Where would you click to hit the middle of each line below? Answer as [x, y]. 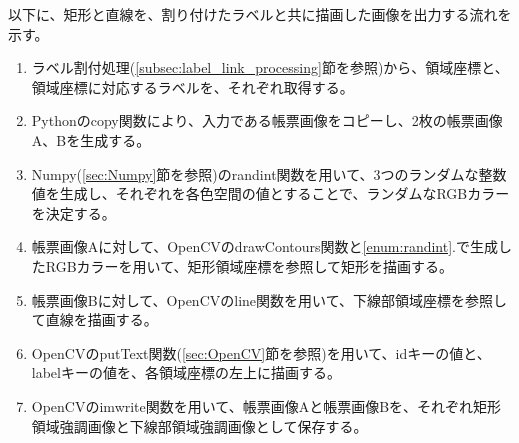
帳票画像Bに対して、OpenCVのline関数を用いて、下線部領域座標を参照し [269, 299]
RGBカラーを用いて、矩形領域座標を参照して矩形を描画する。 [249, 265]
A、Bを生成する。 [91, 139]
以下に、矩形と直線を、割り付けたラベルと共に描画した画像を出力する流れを [260, 14]
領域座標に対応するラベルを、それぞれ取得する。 [192, 86]
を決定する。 [73, 212]
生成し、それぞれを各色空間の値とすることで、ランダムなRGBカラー [284, 193]
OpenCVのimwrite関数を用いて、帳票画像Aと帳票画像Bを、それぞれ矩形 [266, 405]
